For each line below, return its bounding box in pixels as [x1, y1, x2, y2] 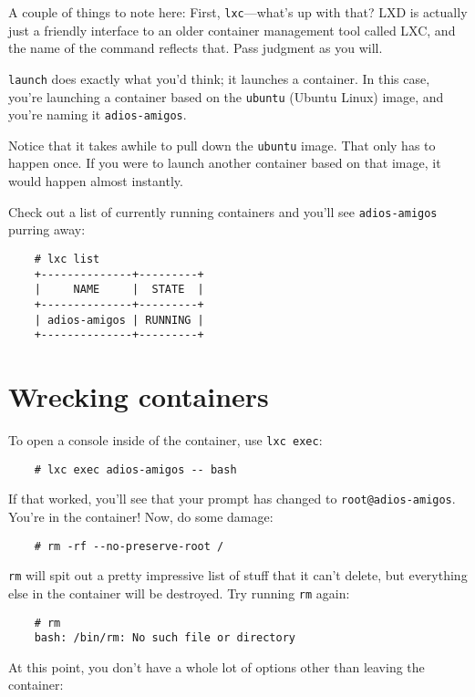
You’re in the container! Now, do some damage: [8, 506, 274, 525]
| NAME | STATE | [34, 283, 204, 296]
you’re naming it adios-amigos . [8, 105, 187, 124]
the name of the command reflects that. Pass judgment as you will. [8, 38, 383, 57]
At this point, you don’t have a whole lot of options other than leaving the [8, 657, 425, 676]
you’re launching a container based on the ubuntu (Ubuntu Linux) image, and [8, 87, 444, 106]
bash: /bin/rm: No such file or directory [34, 631, 295, 645]
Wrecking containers [8, 378, 269, 415]
